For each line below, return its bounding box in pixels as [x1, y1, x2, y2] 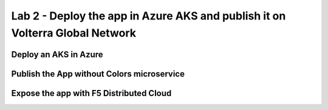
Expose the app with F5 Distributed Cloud [11, 88, 172, 98]
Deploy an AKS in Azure [11, 49, 103, 60]
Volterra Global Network [11, 26, 137, 40]
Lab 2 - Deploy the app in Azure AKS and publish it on [11, 9, 286, 22]
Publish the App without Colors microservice [11, 69, 185, 79]
